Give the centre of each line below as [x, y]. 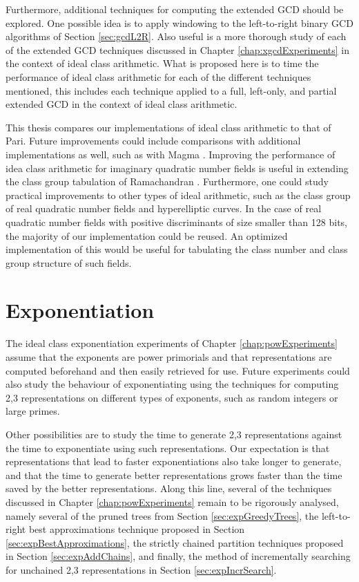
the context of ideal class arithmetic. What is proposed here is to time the [162, 63]
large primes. [33, 411]
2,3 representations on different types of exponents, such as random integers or [172, 397]
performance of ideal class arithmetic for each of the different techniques [158, 76]
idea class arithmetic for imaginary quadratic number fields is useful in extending [177, 168]
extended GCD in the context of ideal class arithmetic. [122, 104]
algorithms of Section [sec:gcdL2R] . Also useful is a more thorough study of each [176, 36]
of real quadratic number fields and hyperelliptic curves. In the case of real [164, 208]
